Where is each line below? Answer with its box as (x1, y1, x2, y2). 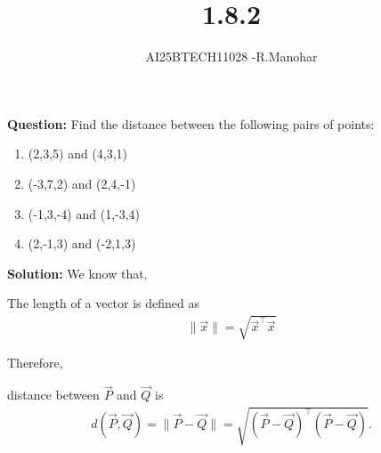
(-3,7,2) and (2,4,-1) (28, 174, 136, 192)
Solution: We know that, (7, 263, 148, 282)
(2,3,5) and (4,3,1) (28, 144, 128, 163)
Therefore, (7, 353, 63, 372)
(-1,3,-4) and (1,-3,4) (28, 204, 141, 222)
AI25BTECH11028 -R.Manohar (145, 47, 318, 66)
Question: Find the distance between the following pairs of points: (7, 114, 375, 133)
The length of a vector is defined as (7, 294, 200, 312)
